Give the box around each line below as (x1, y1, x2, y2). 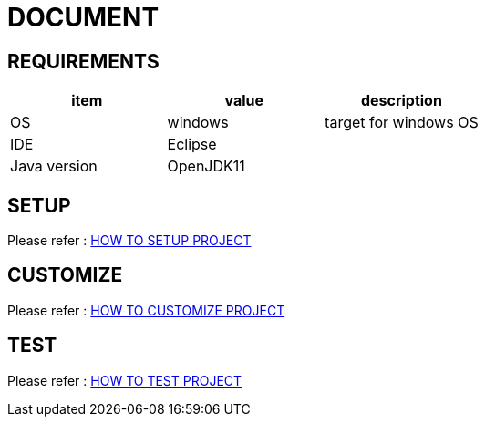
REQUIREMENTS (7, 49, 160, 73)
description (360, 91, 442, 110)
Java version (10, 157, 98, 176)
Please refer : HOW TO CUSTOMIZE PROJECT (7, 302, 285, 318)
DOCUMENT (7, 2, 160, 33)
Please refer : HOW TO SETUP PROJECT (7, 233, 252, 249)
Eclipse (167, 135, 217, 154)
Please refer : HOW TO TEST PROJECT (7, 372, 242, 388)
